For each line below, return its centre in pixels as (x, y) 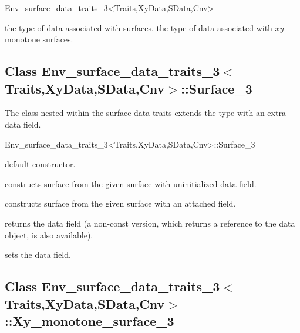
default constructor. (40, 164)
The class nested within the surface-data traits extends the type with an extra (145, 113)
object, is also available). (49, 234)
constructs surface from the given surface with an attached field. (120, 203)
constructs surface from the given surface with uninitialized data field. (131, 183)
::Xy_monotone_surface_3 (90, 320)
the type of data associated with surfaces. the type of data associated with (139, 27)
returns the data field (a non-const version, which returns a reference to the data (150, 223)
